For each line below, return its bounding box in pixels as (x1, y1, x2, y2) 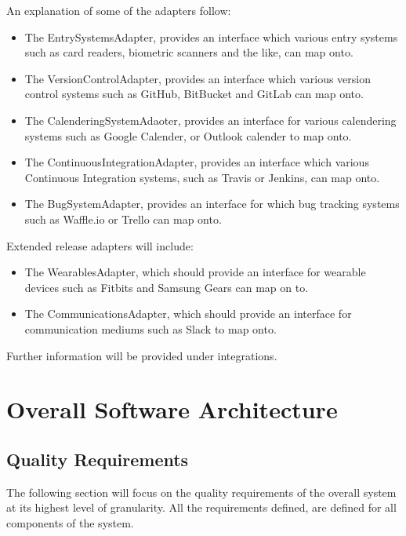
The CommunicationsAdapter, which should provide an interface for (24, 305, 352, 322)
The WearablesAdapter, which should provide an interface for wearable (24, 264, 366, 280)
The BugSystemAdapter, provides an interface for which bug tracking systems (24, 195, 400, 212)
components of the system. (6, 514, 134, 531)
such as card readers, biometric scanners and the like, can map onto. (24, 44, 353, 60)
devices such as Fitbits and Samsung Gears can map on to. (24, 279, 309, 295)
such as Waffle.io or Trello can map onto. (24, 210, 222, 227)
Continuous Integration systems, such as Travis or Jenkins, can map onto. (24, 169, 380, 185)
